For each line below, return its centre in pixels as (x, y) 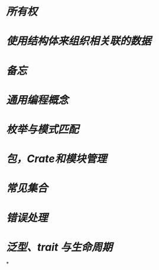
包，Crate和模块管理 (56, 159)
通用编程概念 (38, 100)
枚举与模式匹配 (43, 129)
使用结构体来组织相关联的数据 (79, 41)
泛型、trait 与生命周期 (59, 247)
